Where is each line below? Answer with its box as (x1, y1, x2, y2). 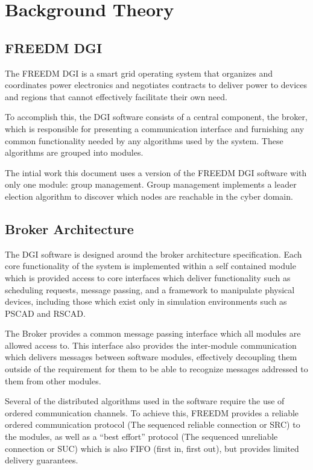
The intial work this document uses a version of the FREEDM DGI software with (5, 166, 307, 179)
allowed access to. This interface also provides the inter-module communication (5, 338, 297, 351)
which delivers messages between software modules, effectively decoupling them (5, 351, 297, 363)
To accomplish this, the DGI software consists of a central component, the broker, (5, 110, 308, 123)
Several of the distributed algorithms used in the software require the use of (5, 395, 285, 407)
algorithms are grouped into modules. (5, 146, 144, 159)
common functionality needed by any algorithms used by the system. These (5, 134, 283, 147)
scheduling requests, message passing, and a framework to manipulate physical (5, 283, 295, 296)
